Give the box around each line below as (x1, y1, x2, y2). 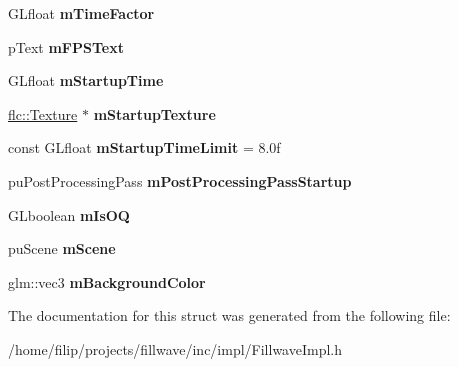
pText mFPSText (8, 36, 124, 57)
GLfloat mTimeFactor (8, 3, 155, 23)
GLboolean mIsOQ (8, 204, 130, 225)
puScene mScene (8, 238, 116, 259)
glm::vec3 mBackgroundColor (8, 271, 206, 292)
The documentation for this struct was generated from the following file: (8, 305, 451, 326)
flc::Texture (8, 103, 78, 124)
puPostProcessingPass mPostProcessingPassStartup (8, 170, 352, 191)
